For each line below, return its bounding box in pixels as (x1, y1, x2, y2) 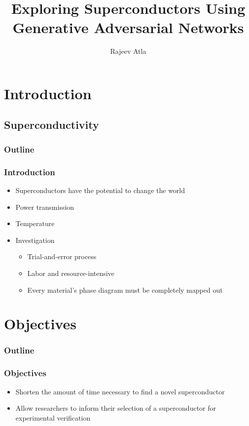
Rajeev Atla (110, 46, 146, 56)
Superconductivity (4, 117, 99, 132)
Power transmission (15, 201, 74, 212)
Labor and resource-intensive (27, 268, 114, 278)
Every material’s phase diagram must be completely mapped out (27, 284, 223, 295)
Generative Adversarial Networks (12, 17, 244, 38)
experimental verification (15, 412, 91, 423)
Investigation (15, 234, 55, 245)
